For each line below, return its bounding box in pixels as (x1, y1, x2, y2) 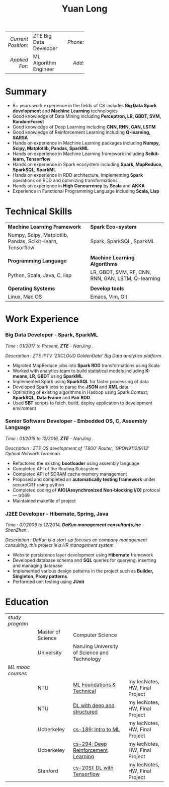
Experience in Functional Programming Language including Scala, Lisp (12, 188, 159, 194)
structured (72, 708, 98, 716)
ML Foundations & (72, 681, 116, 688)
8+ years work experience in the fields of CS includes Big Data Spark (12, 103, 157, 109)
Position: (8, 42, 29, 49)
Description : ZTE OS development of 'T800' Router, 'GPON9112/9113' (5, 445, 149, 451)
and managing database (12, 562, 63, 569)
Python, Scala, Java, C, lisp (8, 272, 72, 279)
